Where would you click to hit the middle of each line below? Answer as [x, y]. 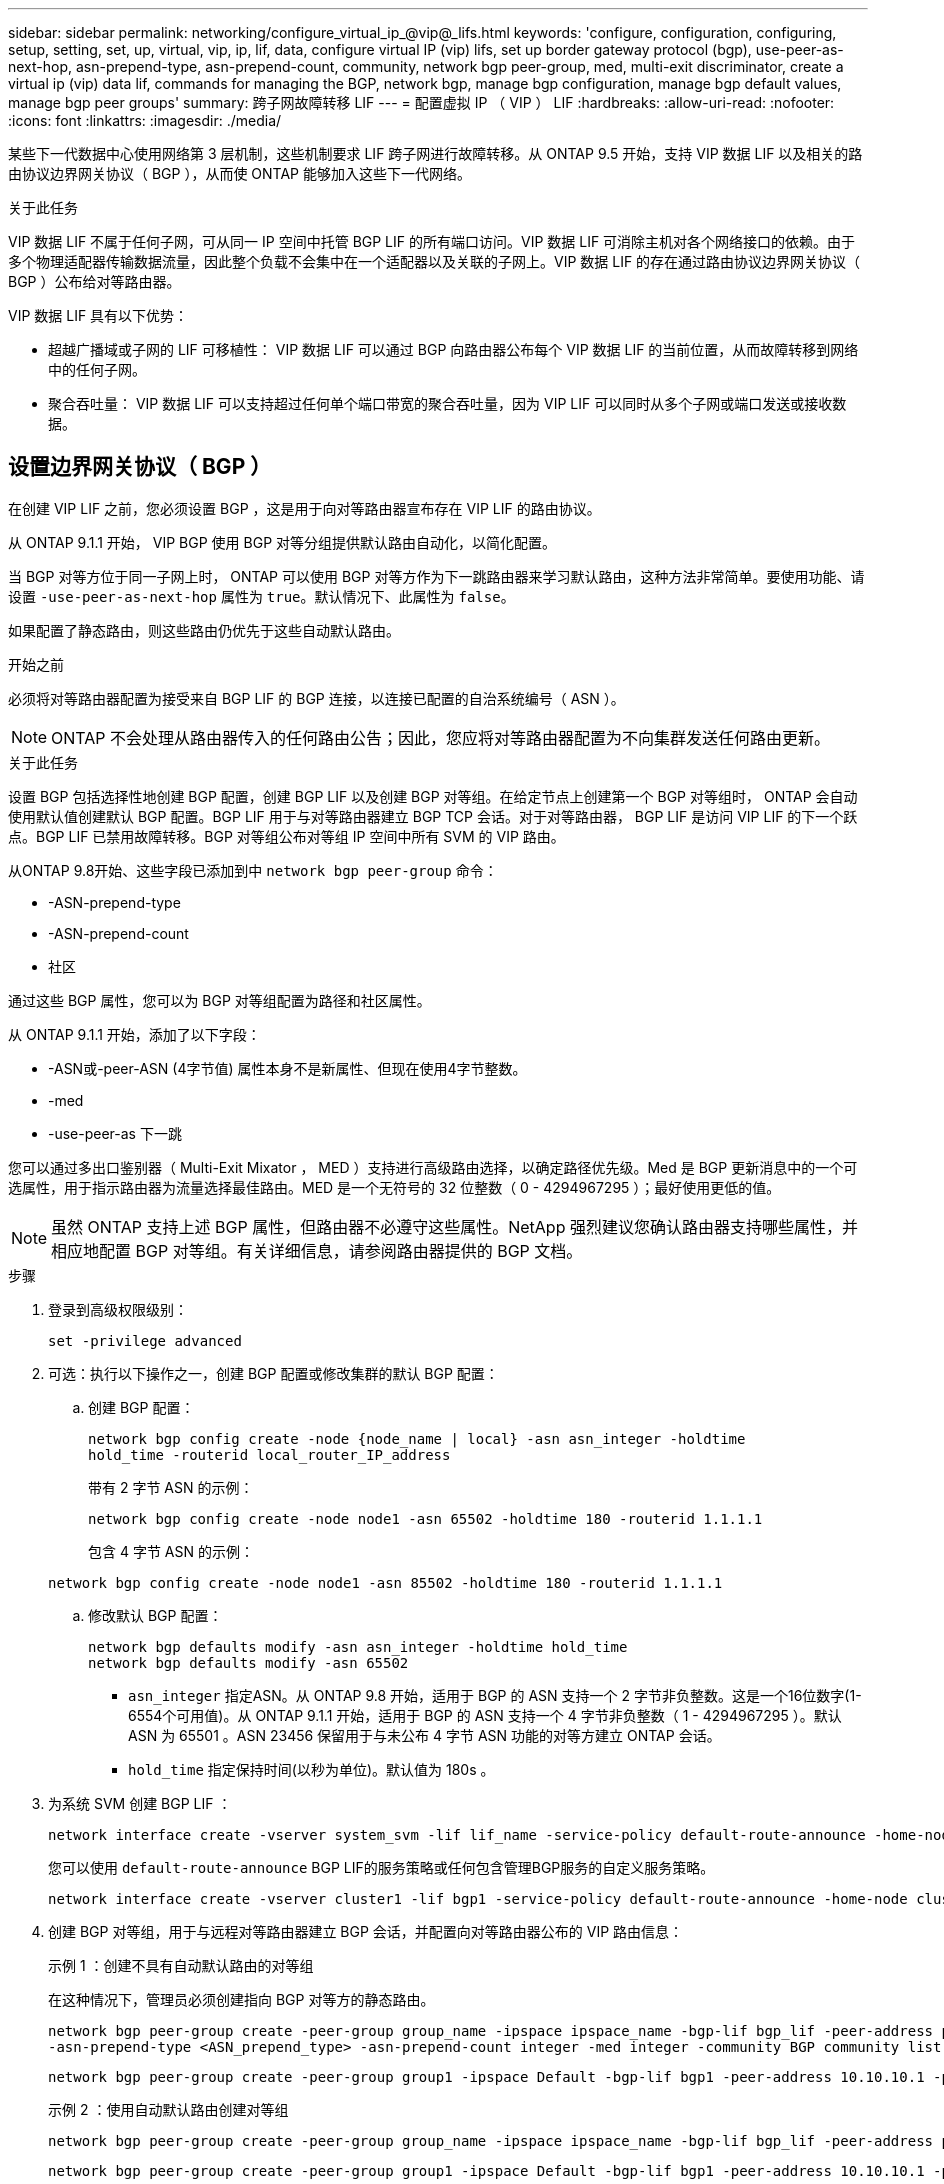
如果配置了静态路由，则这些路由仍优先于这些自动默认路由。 [204, 630]
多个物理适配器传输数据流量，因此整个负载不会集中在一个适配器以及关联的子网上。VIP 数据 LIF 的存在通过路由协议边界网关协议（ [434, 261]
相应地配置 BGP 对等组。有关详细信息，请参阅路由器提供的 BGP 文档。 [317, 1250]
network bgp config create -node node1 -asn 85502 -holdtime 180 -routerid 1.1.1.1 [385, 1582]
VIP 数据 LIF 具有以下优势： [98, 315]
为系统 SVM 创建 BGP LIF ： [140, 1803]
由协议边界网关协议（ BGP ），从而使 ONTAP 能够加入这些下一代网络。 [239, 173]
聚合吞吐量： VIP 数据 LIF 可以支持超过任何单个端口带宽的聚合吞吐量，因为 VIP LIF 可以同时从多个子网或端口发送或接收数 [447, 403]
